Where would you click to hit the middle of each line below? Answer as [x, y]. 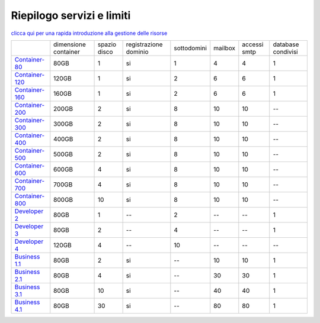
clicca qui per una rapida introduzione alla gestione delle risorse [89, 33]
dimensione [70, 44]
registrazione [144, 44]
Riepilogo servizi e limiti [71, 15]
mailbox [225, 48]
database [286, 44]
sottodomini [191, 48]
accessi [253, 44]
